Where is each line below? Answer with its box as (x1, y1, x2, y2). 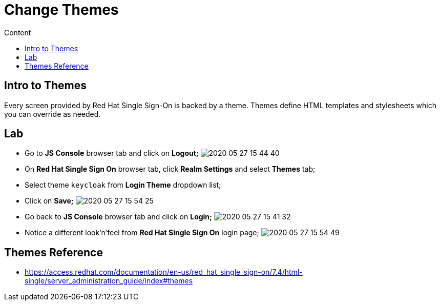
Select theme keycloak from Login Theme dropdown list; (25, 180, 221, 190)
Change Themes (4, 1, 119, 18)
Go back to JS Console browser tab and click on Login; (25, 212, 212, 221)
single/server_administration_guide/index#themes (25, 276, 193, 286)
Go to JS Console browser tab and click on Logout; (25, 149, 199, 158)
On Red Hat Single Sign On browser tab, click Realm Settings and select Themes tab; (25, 165, 316, 174)
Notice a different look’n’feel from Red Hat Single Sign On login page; (25, 228, 259, 237)
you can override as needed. (4, 109, 101, 118)
